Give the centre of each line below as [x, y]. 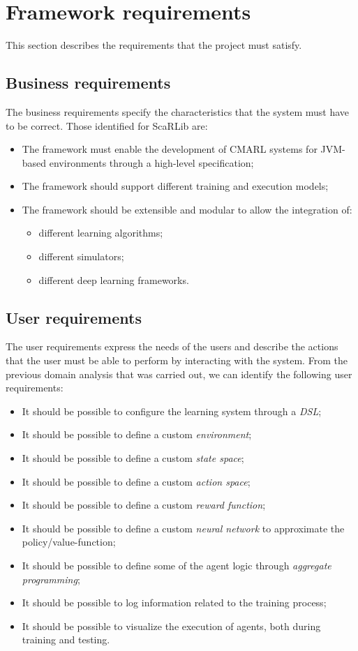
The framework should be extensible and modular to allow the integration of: [187, 209]
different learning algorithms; [101, 233]
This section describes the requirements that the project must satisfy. [154, 45]
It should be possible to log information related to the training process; [174, 603]
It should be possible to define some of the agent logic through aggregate [177, 565]
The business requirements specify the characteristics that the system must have [178, 111]
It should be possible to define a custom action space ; [136, 481]
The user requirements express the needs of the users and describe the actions [172, 346]
